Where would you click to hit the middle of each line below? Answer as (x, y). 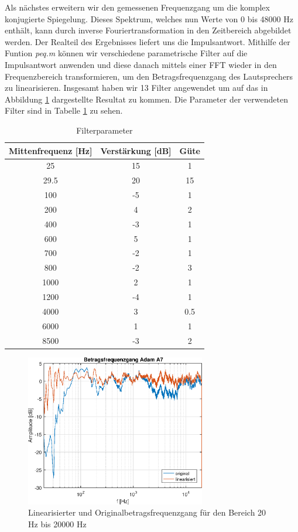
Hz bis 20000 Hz (57, 524)
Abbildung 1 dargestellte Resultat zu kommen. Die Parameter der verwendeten (146, 99)
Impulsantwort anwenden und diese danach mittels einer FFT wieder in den (141, 64)
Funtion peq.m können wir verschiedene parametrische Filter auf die (126, 53)
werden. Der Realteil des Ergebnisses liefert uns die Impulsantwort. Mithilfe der (148, 41)
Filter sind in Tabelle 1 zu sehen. (64, 110)
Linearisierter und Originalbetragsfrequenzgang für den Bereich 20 (147, 512)
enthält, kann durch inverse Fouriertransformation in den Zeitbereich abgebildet (148, 30)
